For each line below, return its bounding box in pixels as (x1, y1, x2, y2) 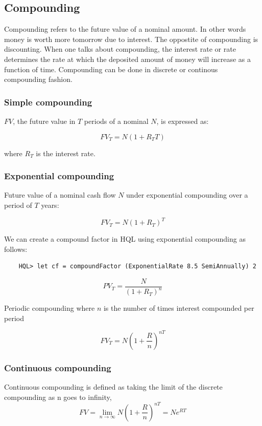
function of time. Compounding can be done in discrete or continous (4, 63, 218, 74)
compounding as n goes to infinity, (4, 391, 112, 402)
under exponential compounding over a (126, 189, 248, 200)
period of (4, 199, 32, 210)
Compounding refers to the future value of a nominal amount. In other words (4, 24, 246, 34)
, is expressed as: (156, 115, 209, 126)
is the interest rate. (36, 147, 96, 158)
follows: (4, 243, 28, 254)
